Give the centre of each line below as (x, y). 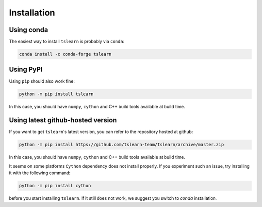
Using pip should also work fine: (42, 81)
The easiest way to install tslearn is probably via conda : (67, 42)
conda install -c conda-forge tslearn (65, 54)
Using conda (28, 30)
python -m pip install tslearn (57, 94)
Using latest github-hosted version (63, 120)
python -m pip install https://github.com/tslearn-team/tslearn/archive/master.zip (122, 145)
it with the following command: (40, 173)
